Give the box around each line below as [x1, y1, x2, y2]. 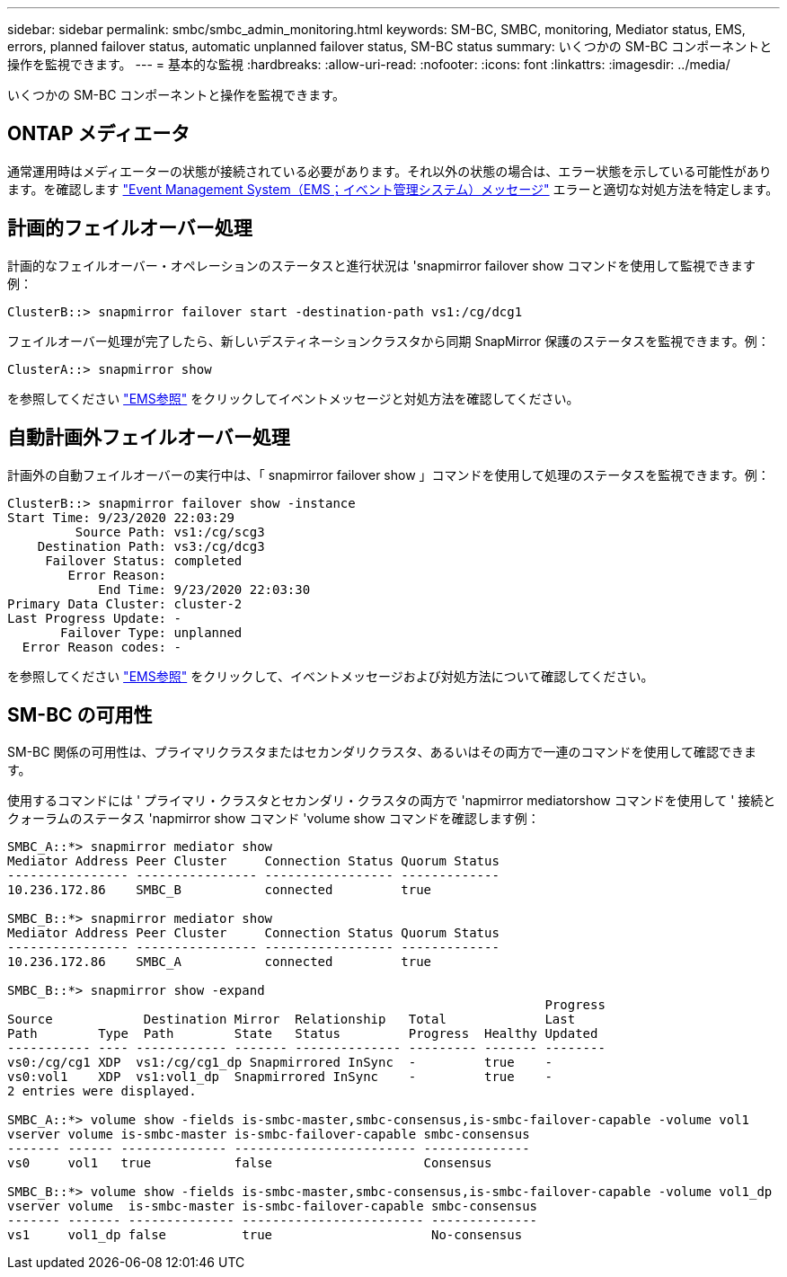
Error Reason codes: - [22, 639, 181, 654]
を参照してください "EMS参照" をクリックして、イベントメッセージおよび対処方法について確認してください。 [7, 668, 654, 684]
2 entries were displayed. [7, 1084, 197, 1099]
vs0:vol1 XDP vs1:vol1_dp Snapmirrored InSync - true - [7, 1069, 553, 1085]
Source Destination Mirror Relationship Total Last [7, 1012, 576, 1027]
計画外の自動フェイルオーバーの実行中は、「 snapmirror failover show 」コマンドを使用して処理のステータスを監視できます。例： [7, 466, 770, 483]
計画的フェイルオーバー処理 [7, 217, 252, 240]
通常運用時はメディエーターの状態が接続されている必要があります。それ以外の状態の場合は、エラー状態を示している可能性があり [7, 163, 772, 179]
